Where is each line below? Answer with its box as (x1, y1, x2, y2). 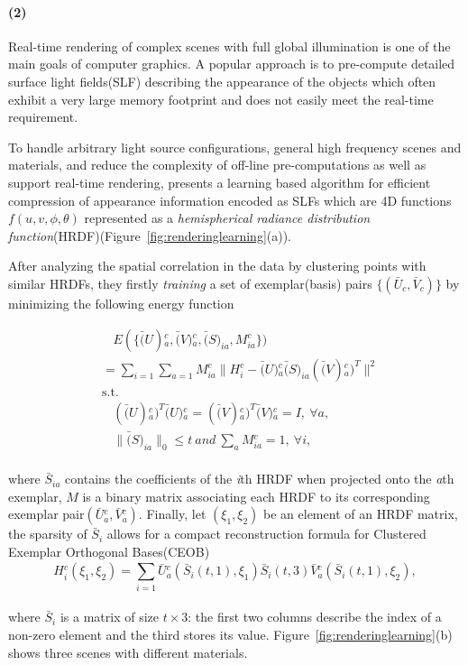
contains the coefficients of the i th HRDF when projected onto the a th (65, 469, 454, 488)
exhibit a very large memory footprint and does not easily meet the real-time (8, 89, 434, 108)
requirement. (8, 107, 78, 126)
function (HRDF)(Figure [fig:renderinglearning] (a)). (8, 226, 292, 245)
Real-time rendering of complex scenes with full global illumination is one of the (8, 36, 451, 55)
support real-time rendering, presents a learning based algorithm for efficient (8, 172, 431, 191)
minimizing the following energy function (8, 293, 234, 312)
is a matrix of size (60, 607, 159, 626)
